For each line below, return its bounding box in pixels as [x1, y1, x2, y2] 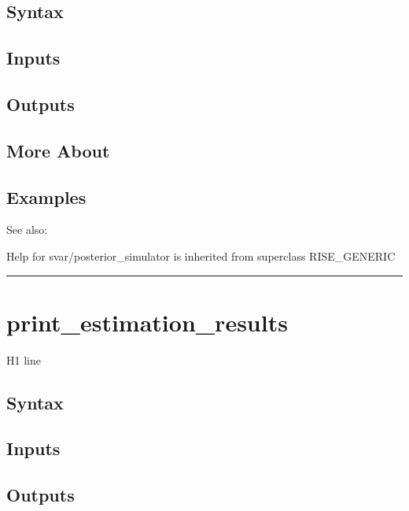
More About [6, 138, 110, 162]
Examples [6, 184, 87, 209]
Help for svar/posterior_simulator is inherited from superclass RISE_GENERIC [6, 247, 396, 264]
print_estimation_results [6, 305, 288, 338]
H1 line [6, 351, 41, 368]
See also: [6, 221, 48, 238]
